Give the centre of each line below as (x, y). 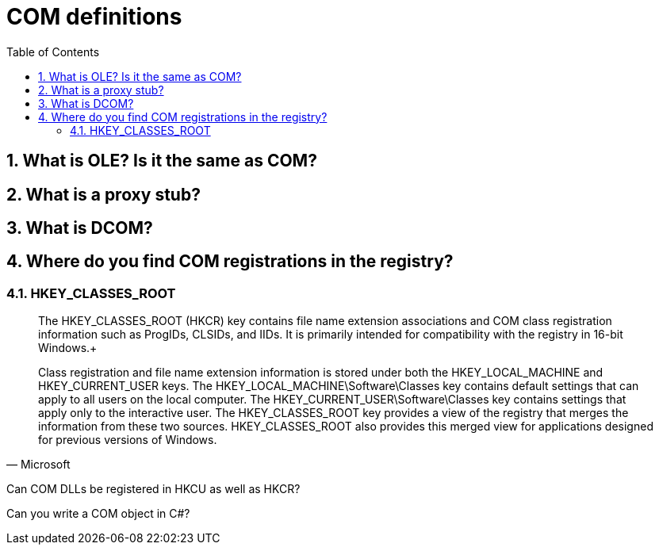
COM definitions (94, 17)
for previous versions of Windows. (128, 440)
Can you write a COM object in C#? (98, 514)
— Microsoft (38, 465)
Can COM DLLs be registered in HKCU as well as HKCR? (153, 489)
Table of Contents (53, 52)
